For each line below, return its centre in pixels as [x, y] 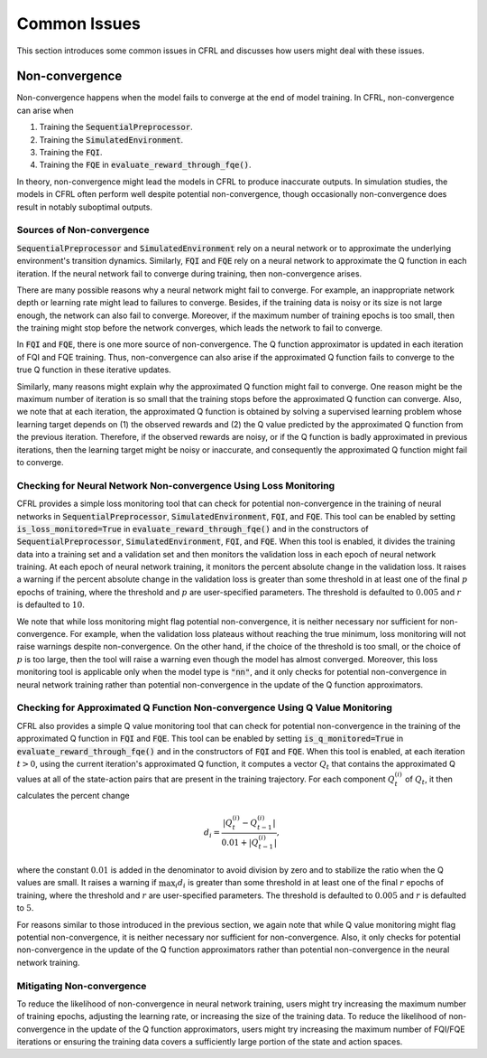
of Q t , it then [428, 780]
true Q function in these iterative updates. [94, 370]
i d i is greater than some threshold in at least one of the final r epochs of [310, 884]
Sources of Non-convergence [83, 230]
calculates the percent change [73, 795]
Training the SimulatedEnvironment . [111, 139]
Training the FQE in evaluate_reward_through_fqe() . [145, 165]
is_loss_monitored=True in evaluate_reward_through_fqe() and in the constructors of [193, 529]
